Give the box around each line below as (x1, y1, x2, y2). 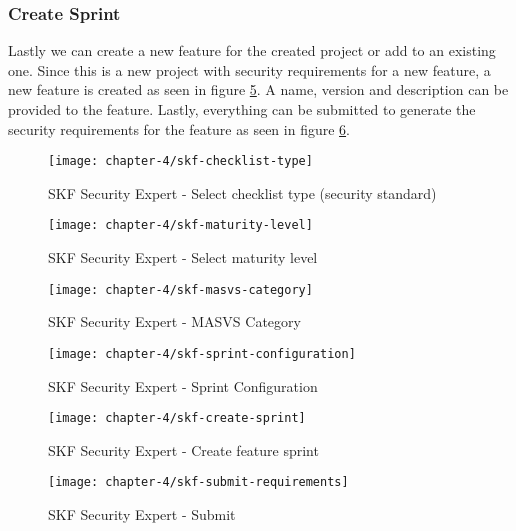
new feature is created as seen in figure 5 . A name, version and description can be (8, 79, 509, 100)
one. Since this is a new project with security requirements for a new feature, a (8, 59, 491, 80)
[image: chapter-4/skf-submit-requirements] (48, 475, 349, 490)
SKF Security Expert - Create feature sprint (48, 439, 319, 460)
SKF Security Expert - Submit (48, 504, 236, 525)
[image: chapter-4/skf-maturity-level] (48, 218, 313, 233)
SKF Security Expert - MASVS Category (48, 311, 301, 332)
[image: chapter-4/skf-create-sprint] (48, 411, 306, 426)
